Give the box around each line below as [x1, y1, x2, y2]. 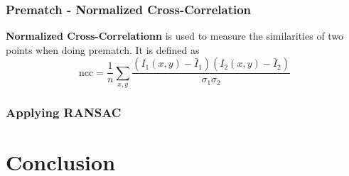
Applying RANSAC [6, 104, 122, 121]
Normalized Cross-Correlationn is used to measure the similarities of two [6, 28, 344, 43]
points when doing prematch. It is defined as [6, 42, 200, 57]
